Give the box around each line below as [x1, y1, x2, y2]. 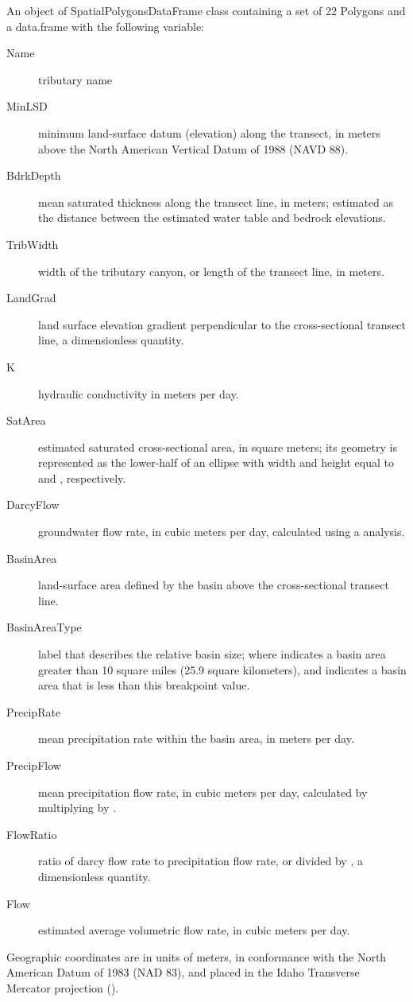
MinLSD [6, 98, 48, 115]
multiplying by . [38, 799, 117, 816]
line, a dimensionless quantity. [38, 332, 184, 348]
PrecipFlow [6, 757, 61, 773]
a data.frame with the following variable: [6, 17, 204, 34]
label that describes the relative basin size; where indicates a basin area [38, 646, 386, 662]
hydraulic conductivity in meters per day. [38, 385, 239, 402]
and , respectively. [38, 469, 126, 486]
